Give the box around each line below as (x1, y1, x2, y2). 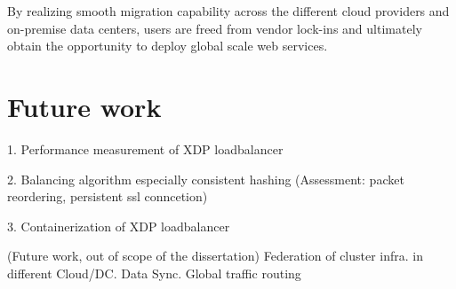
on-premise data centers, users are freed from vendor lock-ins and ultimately (7, 19, 422, 37)
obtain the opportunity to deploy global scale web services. (7, 36, 328, 55)
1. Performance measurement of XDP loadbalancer (7, 139, 284, 158)
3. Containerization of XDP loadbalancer (7, 216, 230, 235)
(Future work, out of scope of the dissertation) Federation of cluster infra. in (7, 246, 424, 265)
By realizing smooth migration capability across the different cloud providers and (7, 2, 450, 20)
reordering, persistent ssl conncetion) (7, 187, 208, 206)
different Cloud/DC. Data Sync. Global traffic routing (7, 263, 301, 282)
